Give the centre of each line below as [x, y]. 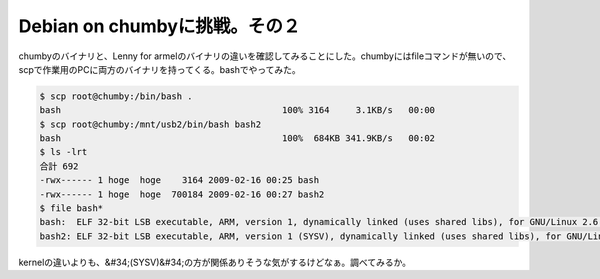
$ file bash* [71, 208]
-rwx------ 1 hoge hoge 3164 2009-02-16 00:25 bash [179, 180]
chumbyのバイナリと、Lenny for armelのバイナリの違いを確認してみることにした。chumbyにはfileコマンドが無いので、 [265, 56]
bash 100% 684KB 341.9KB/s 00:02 [237, 138]
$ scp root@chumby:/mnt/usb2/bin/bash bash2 [150, 124]
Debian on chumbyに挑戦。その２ [159, 26]
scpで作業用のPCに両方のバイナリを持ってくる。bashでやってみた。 [159, 69]
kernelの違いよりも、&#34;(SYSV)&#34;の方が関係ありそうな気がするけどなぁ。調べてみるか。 [215, 262]
